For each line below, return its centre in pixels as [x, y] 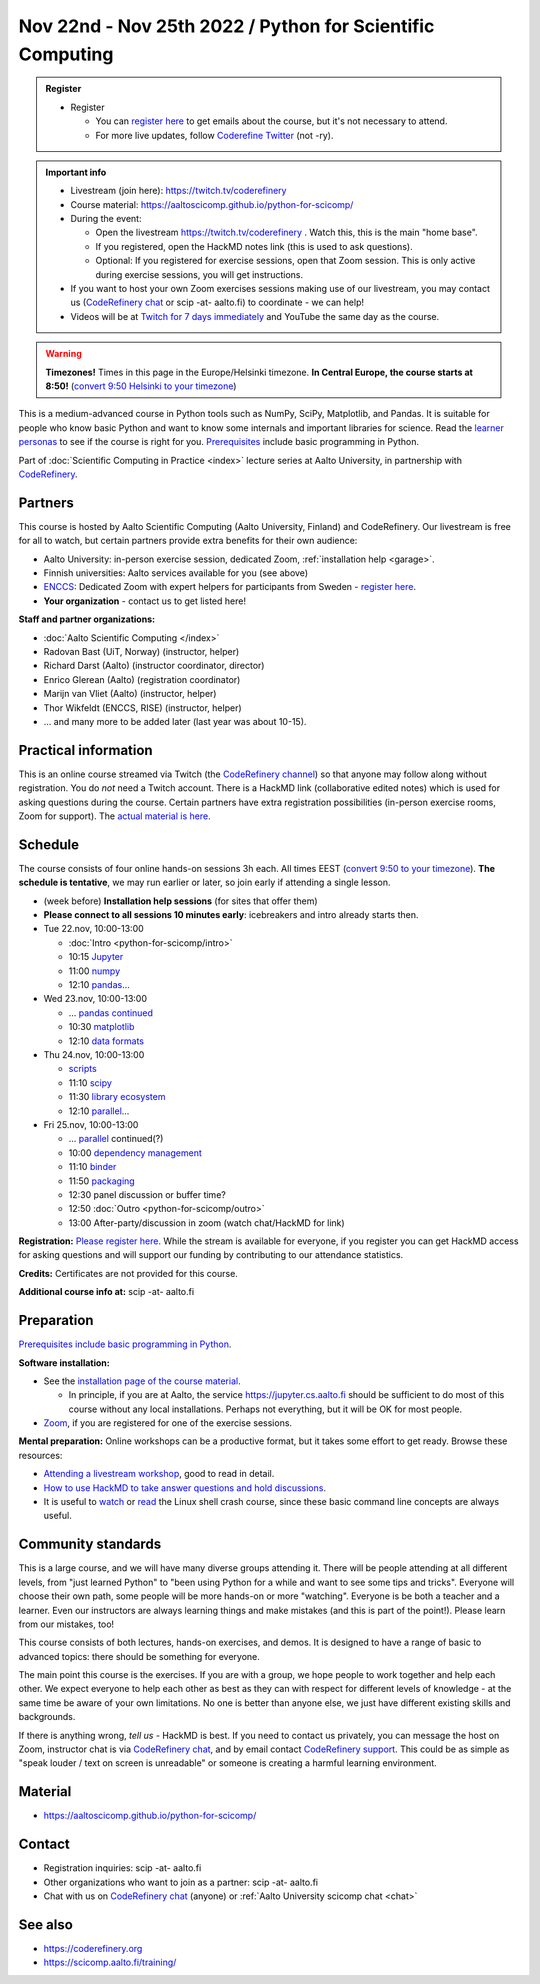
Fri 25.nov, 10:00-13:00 [91, 1124]
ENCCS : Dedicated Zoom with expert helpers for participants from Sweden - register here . [230, 587]
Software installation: [64, 1362]
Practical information [86, 750]
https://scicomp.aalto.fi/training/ [110, 1962]
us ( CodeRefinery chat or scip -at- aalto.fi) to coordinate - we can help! [217, 302]
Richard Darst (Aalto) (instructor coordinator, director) [154, 666]
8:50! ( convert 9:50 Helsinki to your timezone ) [141, 386]
